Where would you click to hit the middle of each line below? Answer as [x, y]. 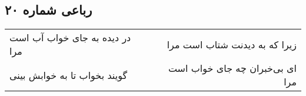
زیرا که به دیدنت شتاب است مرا [232, 44]
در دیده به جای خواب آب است [70, 38]
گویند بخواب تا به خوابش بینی [69, 75]
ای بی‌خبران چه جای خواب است [232, 68]
